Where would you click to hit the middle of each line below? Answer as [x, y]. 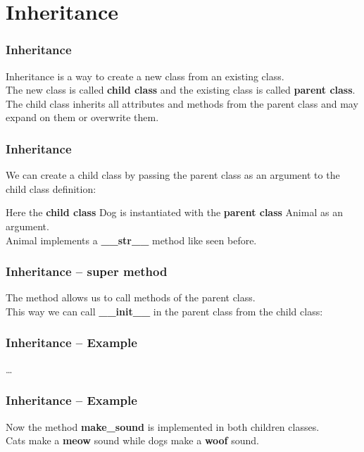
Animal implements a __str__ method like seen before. [131, 240]
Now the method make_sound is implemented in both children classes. [163, 426]
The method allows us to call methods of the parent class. [131, 297]
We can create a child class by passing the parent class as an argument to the [173, 175]
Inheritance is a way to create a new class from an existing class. [145, 76]
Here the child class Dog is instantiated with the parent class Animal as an [174, 212]
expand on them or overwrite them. [82, 117]
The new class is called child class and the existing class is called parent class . [181, 90]
